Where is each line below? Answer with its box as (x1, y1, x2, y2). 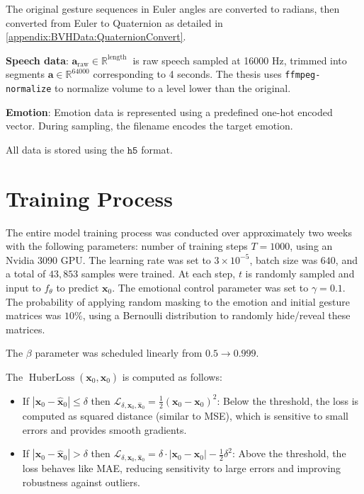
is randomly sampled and (245, 266, 355, 281)
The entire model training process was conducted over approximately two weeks (6, 224, 352, 239)
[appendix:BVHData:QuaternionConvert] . (6, 29, 186, 44)
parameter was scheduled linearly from (35, 345, 203, 360)
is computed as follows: (122, 369, 222, 384)
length (108, 54, 127, 62)
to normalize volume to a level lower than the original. (55, 81, 291, 96)
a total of (6, 266, 46, 281)
